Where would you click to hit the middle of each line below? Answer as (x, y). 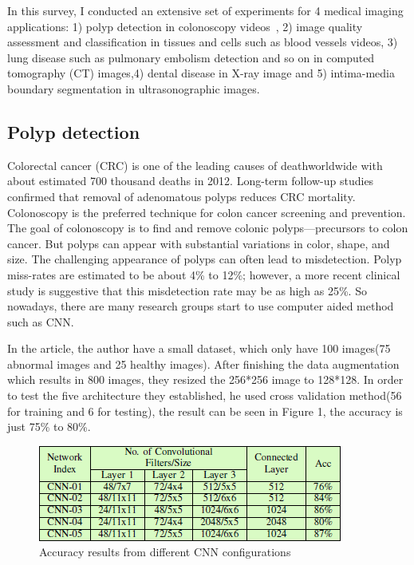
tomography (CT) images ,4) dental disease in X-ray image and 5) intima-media (201, 73)
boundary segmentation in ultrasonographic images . (134, 88)
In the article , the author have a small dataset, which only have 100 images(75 (199, 348)
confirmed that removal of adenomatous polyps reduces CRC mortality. (181, 196)
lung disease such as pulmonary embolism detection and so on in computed (191, 57)
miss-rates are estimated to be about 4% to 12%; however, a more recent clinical (204, 274)
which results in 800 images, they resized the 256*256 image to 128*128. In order (205, 379)
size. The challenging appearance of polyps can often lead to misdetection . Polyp (205, 259)
